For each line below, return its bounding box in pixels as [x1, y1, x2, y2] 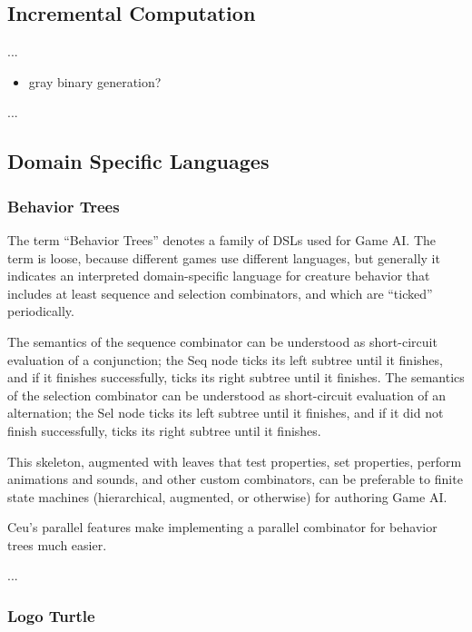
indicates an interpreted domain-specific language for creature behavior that [7, 266, 430, 285]
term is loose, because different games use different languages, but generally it [7, 248, 440, 267]
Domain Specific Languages [7, 147, 270, 175]
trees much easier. [7, 535, 107, 554]
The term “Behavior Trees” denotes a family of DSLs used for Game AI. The [7, 230, 437, 249]
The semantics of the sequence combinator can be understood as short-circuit [7, 331, 438, 351]
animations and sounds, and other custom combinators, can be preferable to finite [7, 469, 463, 489]
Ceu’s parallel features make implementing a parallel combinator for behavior [7, 518, 438, 537]
